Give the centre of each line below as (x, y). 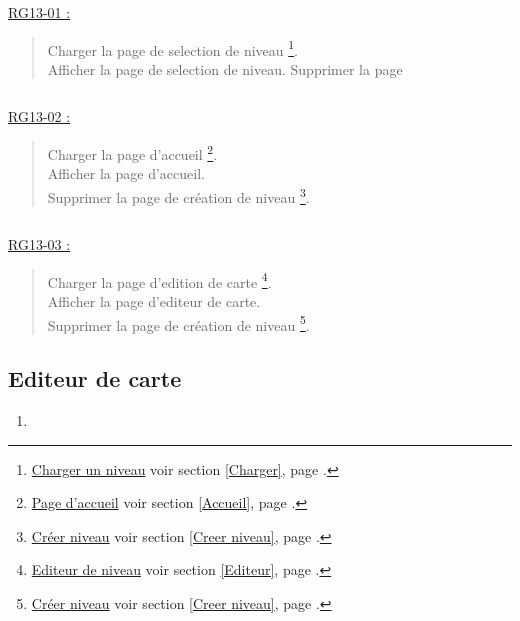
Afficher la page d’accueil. (126, 173)
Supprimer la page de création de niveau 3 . (178, 195)
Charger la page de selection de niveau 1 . (173, 48)
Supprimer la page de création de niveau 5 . (178, 323)
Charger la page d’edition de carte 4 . (159, 280)
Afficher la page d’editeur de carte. (154, 300)
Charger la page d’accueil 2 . (132, 152)
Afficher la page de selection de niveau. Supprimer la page (225, 68)
